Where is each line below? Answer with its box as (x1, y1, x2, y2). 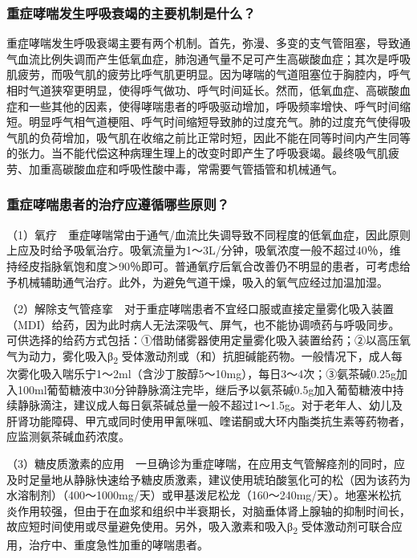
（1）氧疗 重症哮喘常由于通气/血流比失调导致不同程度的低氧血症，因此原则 (6, 226, 411, 242)
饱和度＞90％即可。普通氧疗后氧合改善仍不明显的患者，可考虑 (73, 257, 399, 274)
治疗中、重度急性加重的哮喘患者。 (28, 536, 208, 552)
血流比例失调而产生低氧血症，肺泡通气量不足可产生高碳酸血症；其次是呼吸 (17, 50, 411, 67)
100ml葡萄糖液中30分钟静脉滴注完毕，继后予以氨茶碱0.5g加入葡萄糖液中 (17, 381, 393, 397)
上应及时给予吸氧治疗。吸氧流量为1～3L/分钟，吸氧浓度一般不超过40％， (6, 242, 390, 259)
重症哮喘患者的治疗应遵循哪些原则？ (6, 194, 230, 214)
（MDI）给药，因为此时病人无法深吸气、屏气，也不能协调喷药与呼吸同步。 (6, 316, 400, 332)
